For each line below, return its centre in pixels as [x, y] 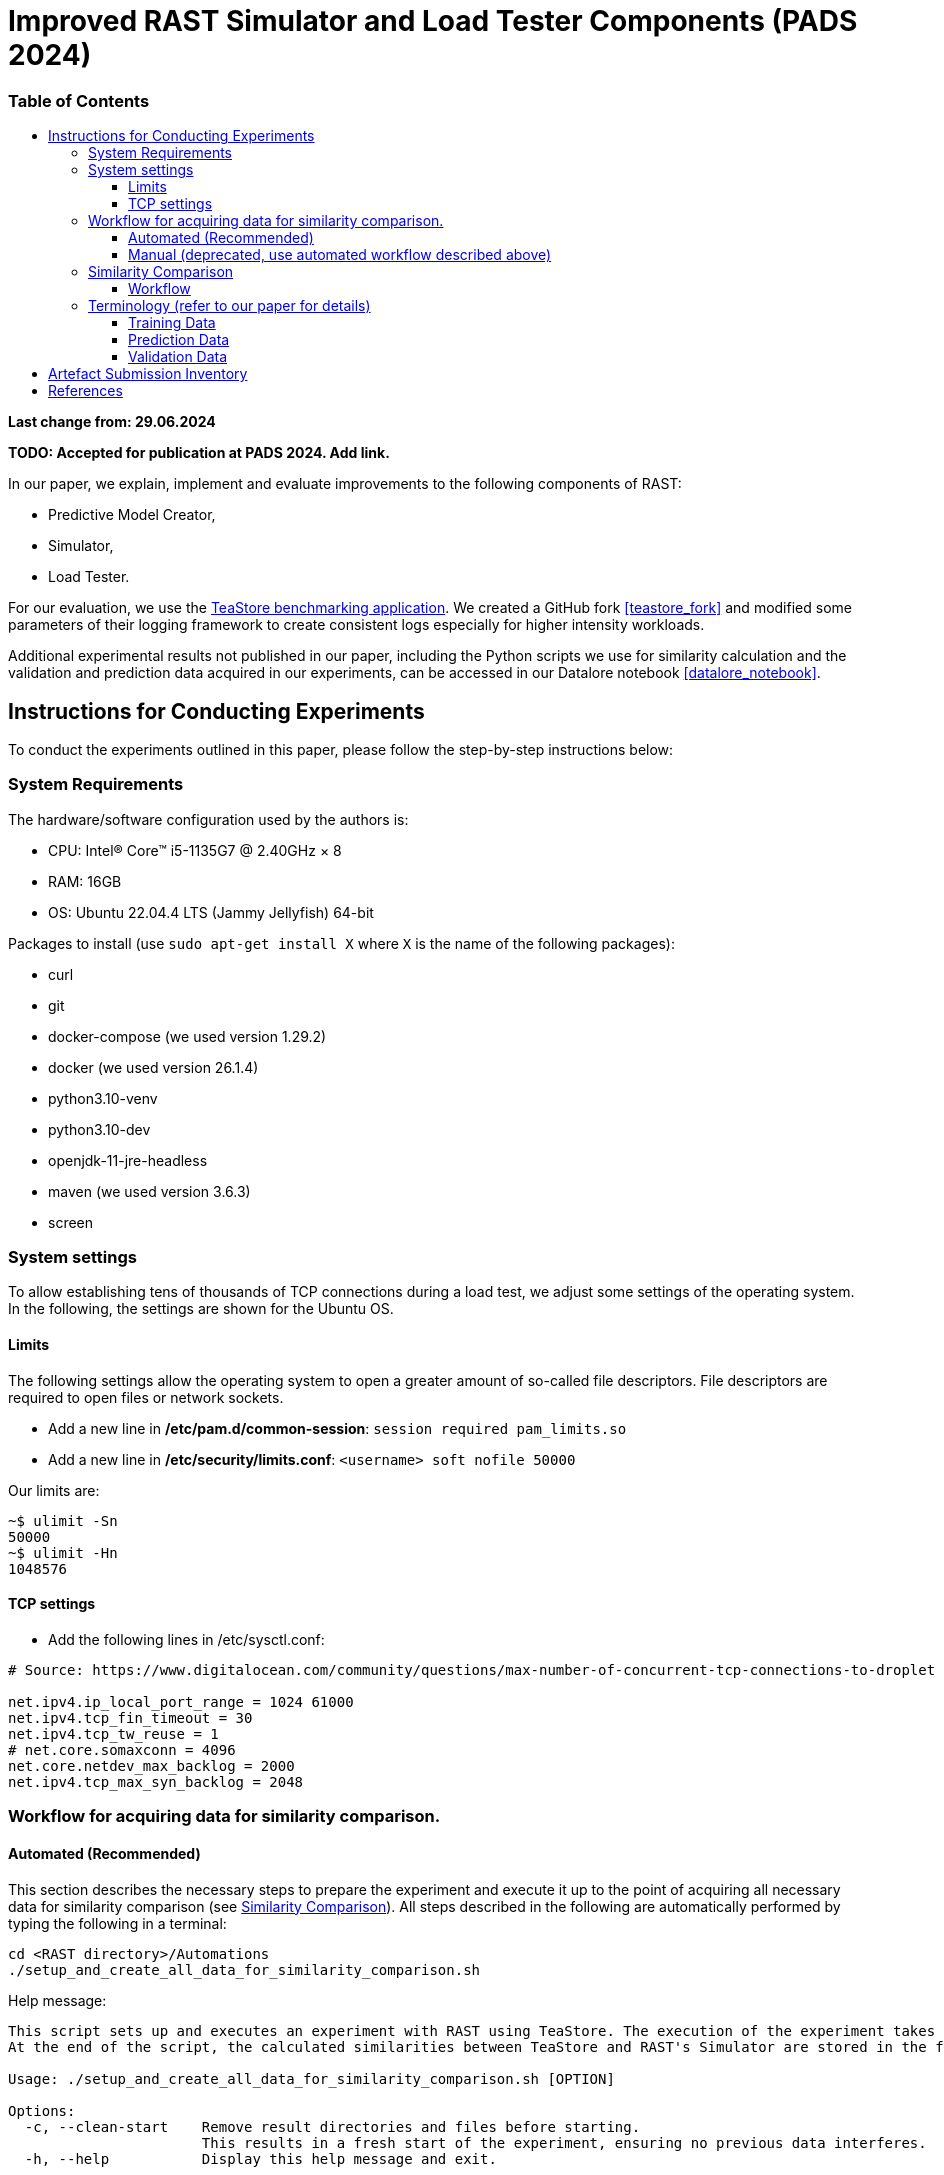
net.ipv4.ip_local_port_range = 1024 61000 [181, 1701]
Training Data [172, 323]
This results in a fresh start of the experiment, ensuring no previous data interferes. [564, 2142]
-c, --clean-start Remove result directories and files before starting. [332, 2126]
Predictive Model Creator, [132, 515]
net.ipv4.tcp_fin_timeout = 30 [130, 1717]
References [85, 391]
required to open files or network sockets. [146, 1397]
